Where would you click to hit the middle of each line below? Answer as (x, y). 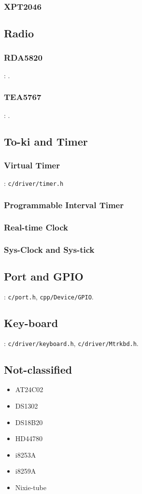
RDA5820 (23, 57)
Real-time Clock (36, 227)
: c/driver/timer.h (34, 183)
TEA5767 (23, 97)
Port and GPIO (44, 276)
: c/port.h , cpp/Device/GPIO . (49, 296)
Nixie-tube (31, 487)
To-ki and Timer (46, 141)
